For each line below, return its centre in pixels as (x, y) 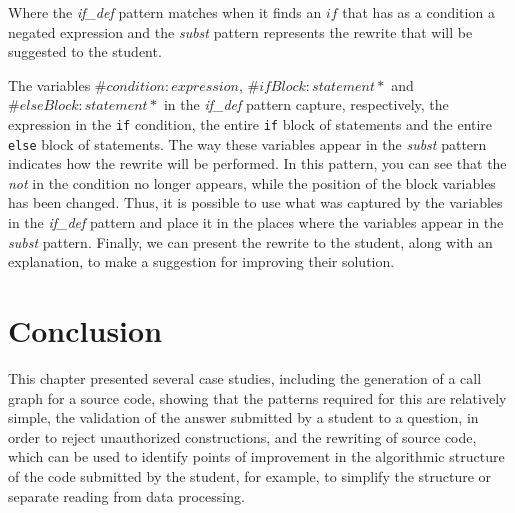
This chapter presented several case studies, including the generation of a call (245, 377)
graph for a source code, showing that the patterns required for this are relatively (257, 397)
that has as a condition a (418, 12)
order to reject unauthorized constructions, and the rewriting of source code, (242, 436)
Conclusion (85, 330)
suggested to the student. (85, 51)
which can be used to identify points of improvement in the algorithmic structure (256, 456)
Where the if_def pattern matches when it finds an (165, 12)
